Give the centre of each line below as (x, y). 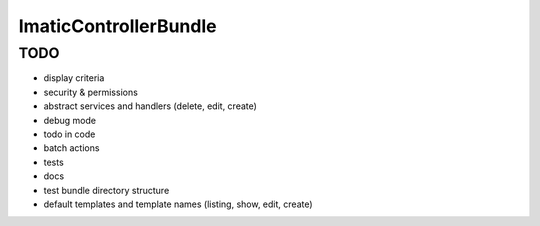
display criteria (74, 78)
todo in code (69, 134)
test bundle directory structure (106, 190)
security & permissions (91, 92)
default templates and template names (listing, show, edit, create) (178, 204)
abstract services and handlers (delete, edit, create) (150, 106)
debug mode (70, 120)
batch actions (71, 148)
